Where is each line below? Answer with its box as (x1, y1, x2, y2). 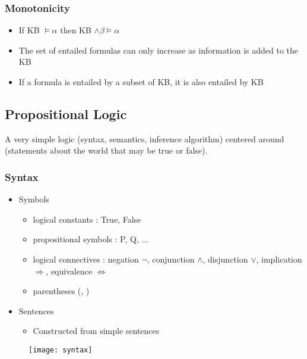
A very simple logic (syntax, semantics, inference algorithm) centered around (5, 132, 284, 145)
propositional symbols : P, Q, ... (33, 233, 149, 245)
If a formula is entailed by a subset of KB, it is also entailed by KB (18, 76, 264, 88)
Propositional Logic (5, 104, 127, 123)
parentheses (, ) (33, 285, 90, 297)
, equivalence (46, 264, 93, 277)
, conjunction (147, 252, 195, 265)
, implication (256, 252, 302, 265)
